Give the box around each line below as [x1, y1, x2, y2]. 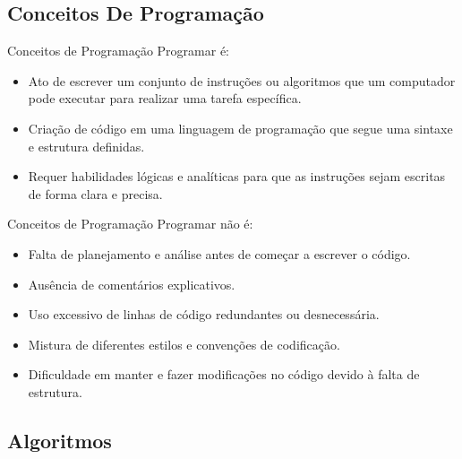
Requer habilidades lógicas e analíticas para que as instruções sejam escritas [28, 167, 446, 186]
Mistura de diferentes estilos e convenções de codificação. [28, 334, 340, 353]
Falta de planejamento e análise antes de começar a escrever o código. [28, 244, 411, 263]
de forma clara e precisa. [28, 184, 163, 203]
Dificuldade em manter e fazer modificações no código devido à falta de [28, 365, 420, 384]
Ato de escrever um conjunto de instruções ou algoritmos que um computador [28, 71, 456, 90]
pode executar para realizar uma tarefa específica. [28, 89, 302, 108]
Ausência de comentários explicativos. [28, 274, 235, 293]
